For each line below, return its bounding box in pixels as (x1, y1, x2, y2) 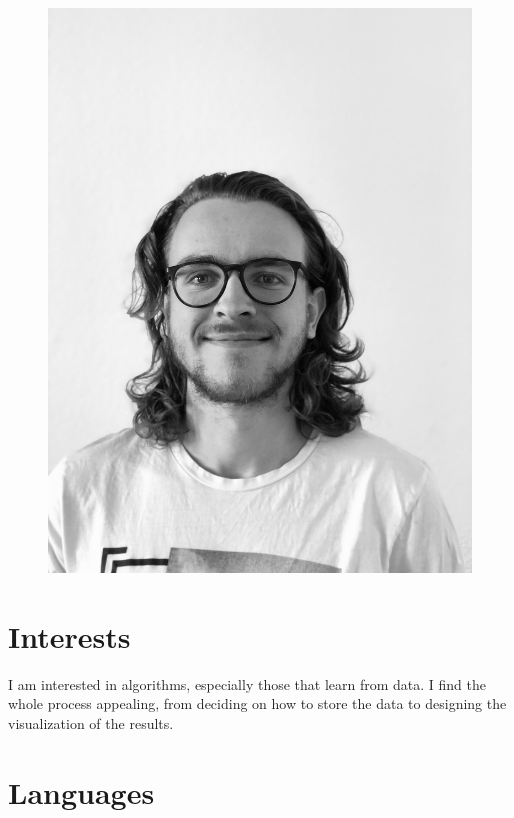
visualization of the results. (8, 712, 174, 733)
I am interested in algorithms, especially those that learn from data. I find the (8, 673, 487, 694)
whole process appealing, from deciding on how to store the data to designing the (8, 693, 507, 714)
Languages (8, 771, 155, 812)
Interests (8, 615, 131, 656)
